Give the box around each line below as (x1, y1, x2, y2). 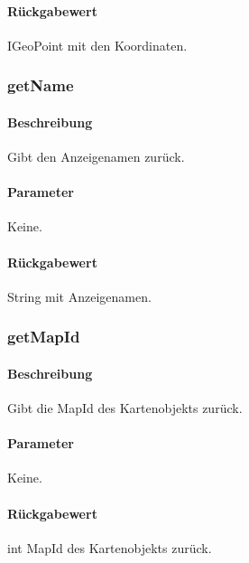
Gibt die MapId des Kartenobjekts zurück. (7, 399, 243, 418)
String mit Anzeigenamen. (7, 286, 152, 305)
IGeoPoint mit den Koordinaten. (7, 35, 188, 54)
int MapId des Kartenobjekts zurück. (7, 538, 212, 557)
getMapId (7, 325, 80, 348)
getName (7, 74, 74, 97)
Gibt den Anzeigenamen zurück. (7, 147, 185, 166)
